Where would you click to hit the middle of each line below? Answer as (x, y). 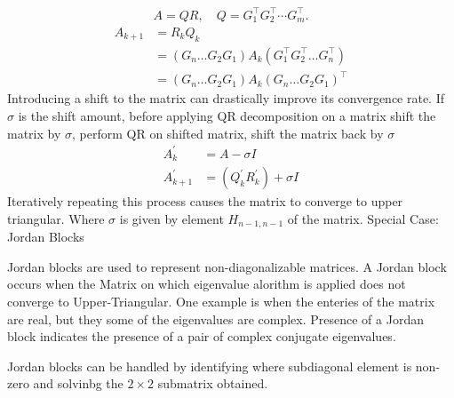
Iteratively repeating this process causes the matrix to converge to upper (205, 201)
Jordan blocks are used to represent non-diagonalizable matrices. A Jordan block (227, 266)
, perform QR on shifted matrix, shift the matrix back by (228, 133)
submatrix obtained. (213, 383)
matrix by (34, 133)
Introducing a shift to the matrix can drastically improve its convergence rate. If (226, 98)
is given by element (171, 218)
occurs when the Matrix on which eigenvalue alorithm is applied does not (207, 284)
